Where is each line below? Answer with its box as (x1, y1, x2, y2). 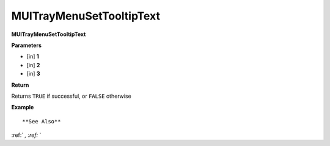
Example (11, 104, 34, 111)
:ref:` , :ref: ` (11, 131, 42, 139)
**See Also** (22, 118, 61, 125)
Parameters (11, 42, 42, 49)
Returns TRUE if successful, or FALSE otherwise (11, 92, 131, 100)
